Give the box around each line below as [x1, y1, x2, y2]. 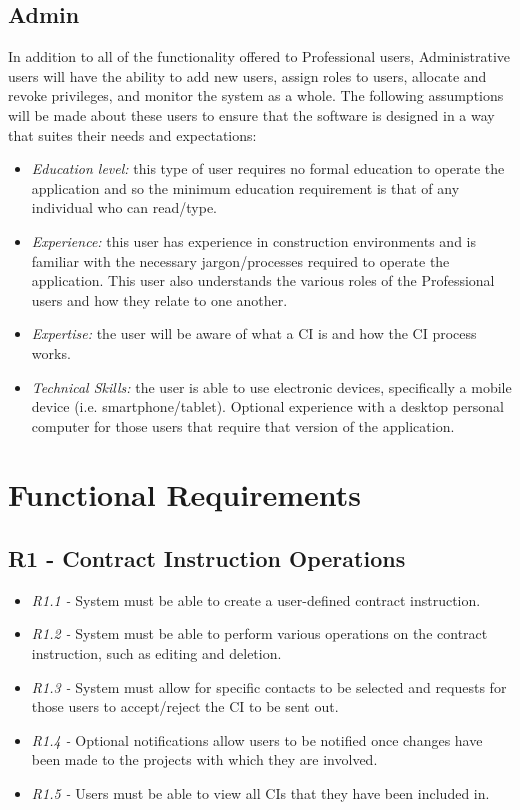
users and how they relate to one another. [31, 289, 288, 310]
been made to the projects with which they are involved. [31, 749, 378, 770]
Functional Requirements [8, 474, 361, 515]
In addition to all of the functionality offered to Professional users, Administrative [8, 46, 511, 67]
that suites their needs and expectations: [8, 124, 257, 145]
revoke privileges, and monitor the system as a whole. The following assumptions [8, 85, 504, 106]
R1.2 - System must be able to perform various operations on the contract [31, 623, 488, 644]
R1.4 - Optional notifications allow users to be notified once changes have [31, 729, 483, 750]
